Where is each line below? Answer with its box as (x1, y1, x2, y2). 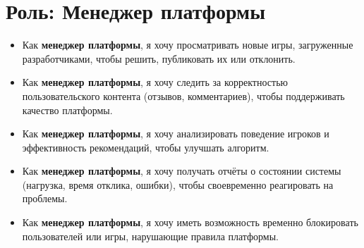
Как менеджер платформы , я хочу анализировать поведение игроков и (22, 126, 329, 141)
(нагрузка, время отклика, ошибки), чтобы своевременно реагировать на (22, 177, 334, 192)
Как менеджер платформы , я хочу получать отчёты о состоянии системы (22, 163, 341, 178)
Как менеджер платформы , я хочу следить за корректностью (22, 75, 288, 89)
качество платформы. (22, 102, 113, 117)
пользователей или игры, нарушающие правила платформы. (22, 228, 279, 243)
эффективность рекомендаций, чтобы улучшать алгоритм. (22, 139, 269, 154)
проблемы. (22, 191, 68, 206)
